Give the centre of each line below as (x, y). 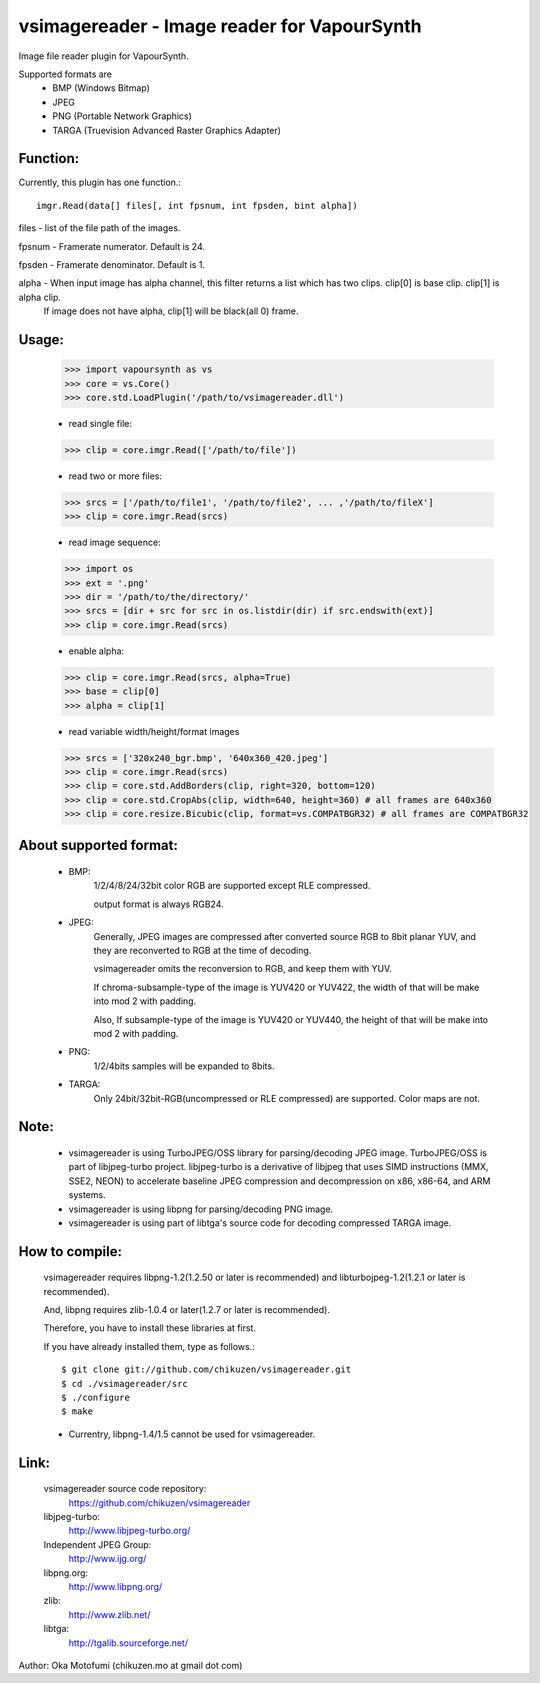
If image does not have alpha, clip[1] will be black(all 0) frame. (171, 311)
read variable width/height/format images (154, 731)
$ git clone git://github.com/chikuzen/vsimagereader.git (206, 1369)
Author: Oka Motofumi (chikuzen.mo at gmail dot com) (130, 1665)
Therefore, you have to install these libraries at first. (150, 1328)
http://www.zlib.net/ (109, 1614)
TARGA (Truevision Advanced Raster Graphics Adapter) (167, 130)
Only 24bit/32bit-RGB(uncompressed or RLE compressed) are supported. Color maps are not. (286, 1098)
